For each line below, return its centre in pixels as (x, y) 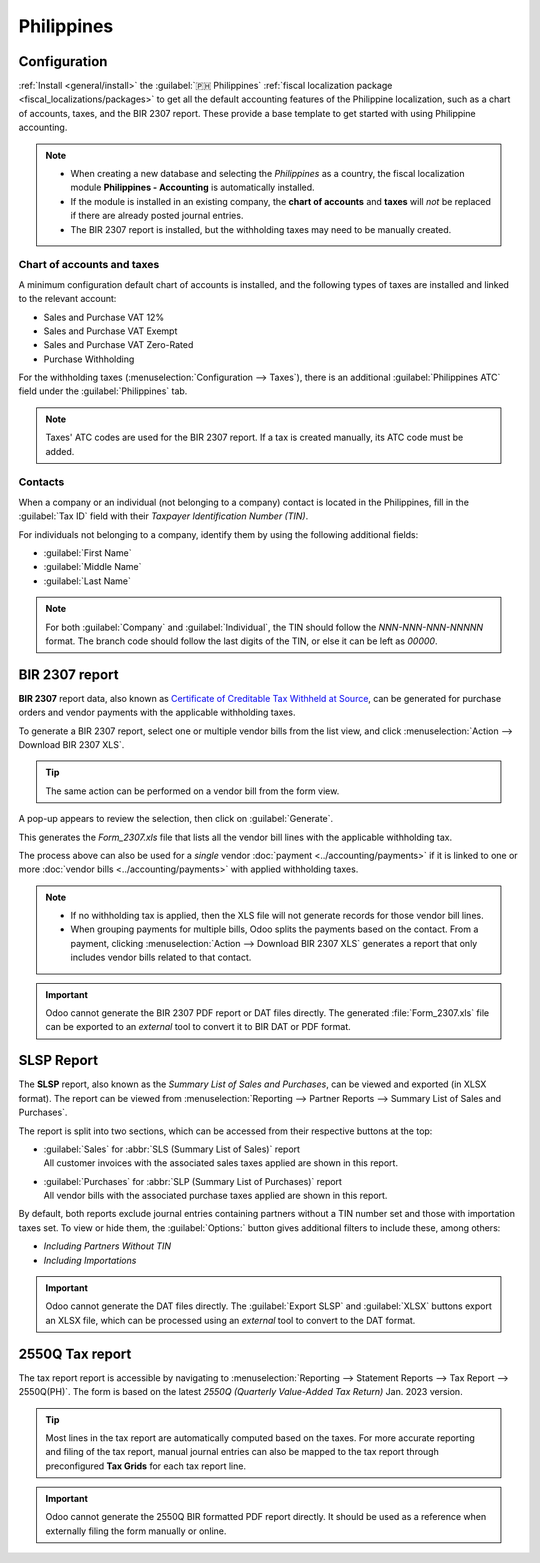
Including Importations (90, 1260)
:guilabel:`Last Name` (87, 581)
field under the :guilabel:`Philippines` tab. (103, 391)
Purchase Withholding (89, 359)
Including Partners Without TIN (107, 1246)
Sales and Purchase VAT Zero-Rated (118, 345)
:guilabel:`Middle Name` (92, 567)
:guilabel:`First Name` (87, 552)
